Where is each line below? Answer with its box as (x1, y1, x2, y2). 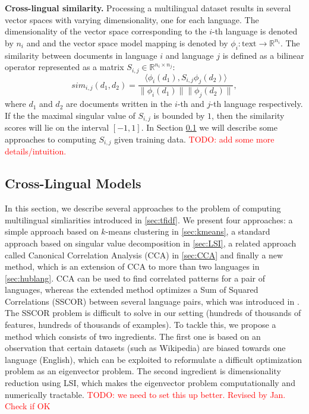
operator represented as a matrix (5, 61, 124, 73)
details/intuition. (5, 145, 67, 157)
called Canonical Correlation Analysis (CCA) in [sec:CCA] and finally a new (5, 248, 283, 261)
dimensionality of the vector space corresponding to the (5, 25, 207, 37)
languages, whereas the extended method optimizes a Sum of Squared (5, 283, 258, 296)
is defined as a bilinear (222, 49, 304, 61)
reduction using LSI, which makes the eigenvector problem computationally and (5, 377, 295, 389)
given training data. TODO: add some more (114, 132, 275, 145)
